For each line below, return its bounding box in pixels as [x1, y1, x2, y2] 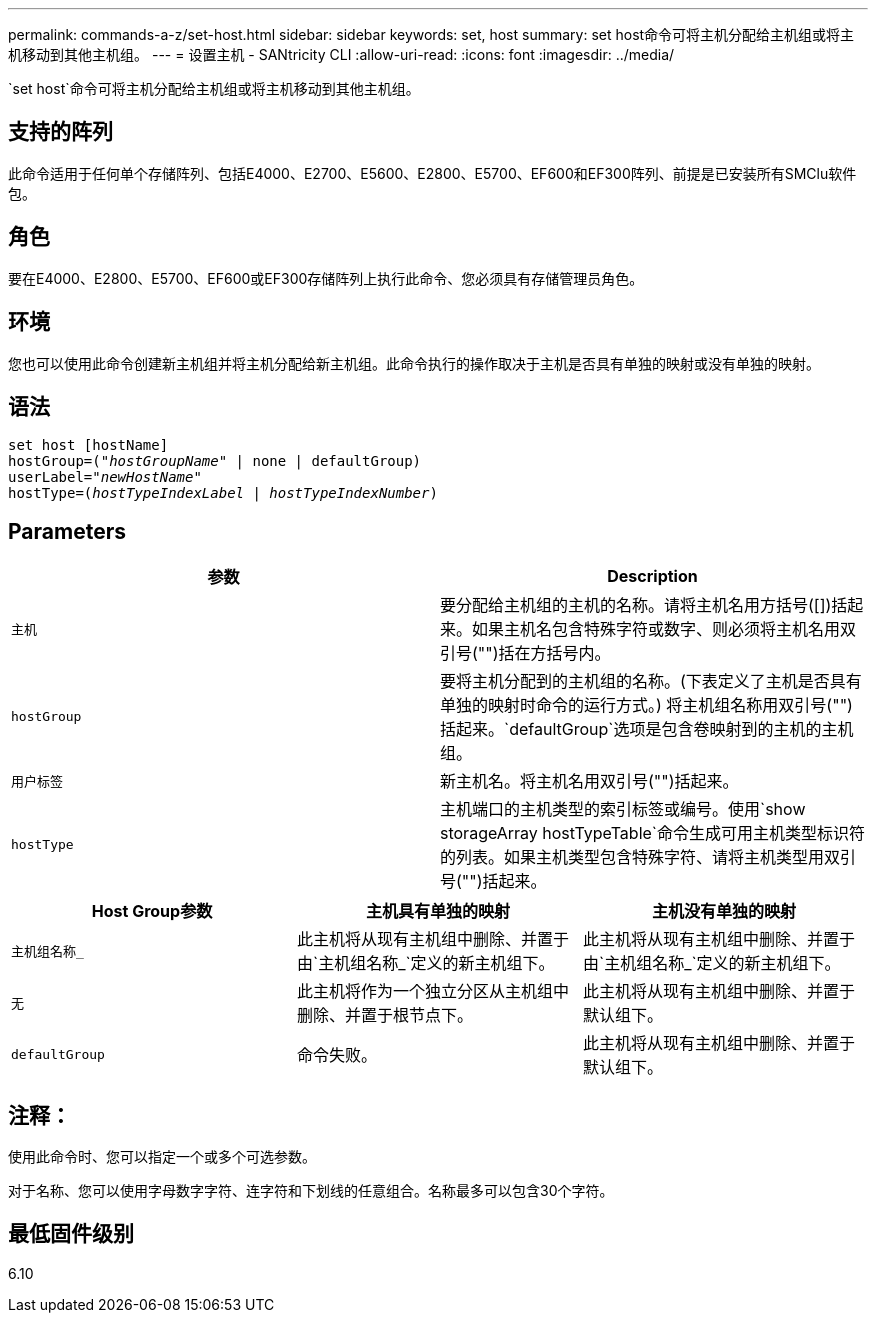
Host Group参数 [91, 901, 213, 922]
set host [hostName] [8, 437, 169, 454]
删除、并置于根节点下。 [296, 1005, 473, 1026]
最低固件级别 [8, 1221, 134, 1247]
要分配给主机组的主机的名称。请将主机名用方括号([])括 [440, 595, 848, 616]
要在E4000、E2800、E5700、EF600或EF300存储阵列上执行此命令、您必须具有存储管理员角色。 [8, 269, 644, 287]
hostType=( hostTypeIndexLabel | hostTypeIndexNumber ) [8, 485, 438, 502]
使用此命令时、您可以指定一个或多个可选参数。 [8, 1148, 316, 1166]
